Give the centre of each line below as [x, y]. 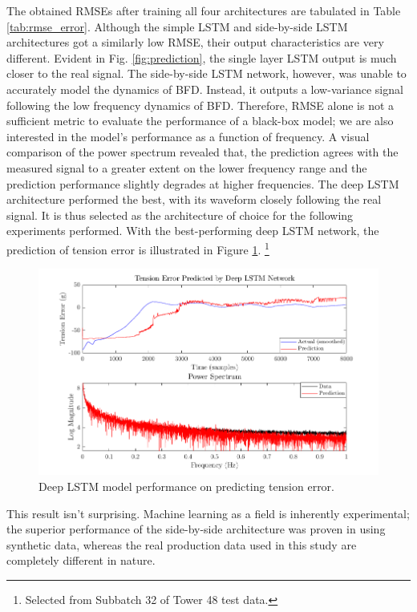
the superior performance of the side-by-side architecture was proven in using [196, 529]
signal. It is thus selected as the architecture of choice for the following [180, 215]
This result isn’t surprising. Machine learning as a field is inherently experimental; [208, 513]
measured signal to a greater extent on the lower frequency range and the [187, 167]
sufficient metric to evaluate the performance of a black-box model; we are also [200, 121]
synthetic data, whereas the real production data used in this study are [182, 544]
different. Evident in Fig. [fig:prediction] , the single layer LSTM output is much [202, 57]
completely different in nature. [81, 560]
